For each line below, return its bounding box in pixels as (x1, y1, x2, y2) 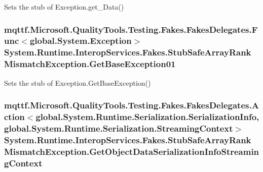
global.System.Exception (29, 34, 132, 47)
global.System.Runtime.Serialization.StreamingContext (4, 122, 233, 134)
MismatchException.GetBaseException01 (4, 58, 176, 70)
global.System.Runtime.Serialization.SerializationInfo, (35, 110, 259, 123)
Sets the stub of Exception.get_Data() (4, 2, 124, 12)
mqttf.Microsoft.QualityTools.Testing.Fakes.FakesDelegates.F (4, 23, 258, 35)
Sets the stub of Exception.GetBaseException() (4, 77, 151, 88)
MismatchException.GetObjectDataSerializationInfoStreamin (4, 145, 259, 157)
